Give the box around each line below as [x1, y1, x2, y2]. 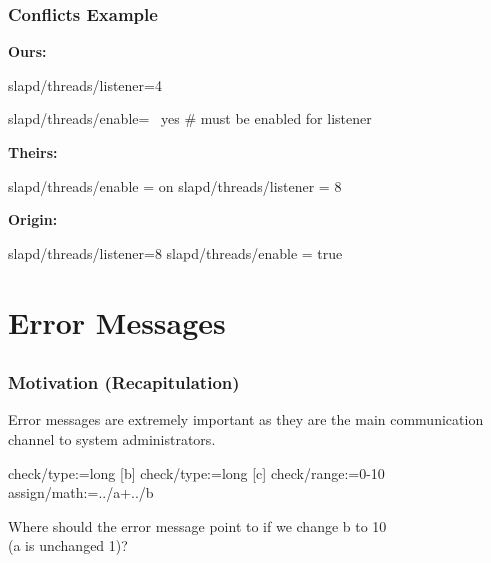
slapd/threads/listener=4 [8, 74, 162, 95]
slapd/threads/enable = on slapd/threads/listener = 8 [8, 175, 342, 196]
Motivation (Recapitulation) [8, 370, 240, 395]
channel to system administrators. [8, 429, 216, 450]
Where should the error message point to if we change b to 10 [8, 515, 387, 536]
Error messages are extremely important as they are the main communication [8, 409, 484, 430]
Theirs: [8, 142, 58, 162]
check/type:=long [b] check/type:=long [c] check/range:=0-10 [8, 462, 385, 483]
